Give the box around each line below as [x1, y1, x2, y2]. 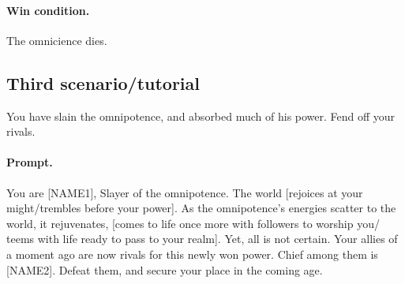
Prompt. [6, 154, 53, 170]
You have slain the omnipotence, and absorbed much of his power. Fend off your [6, 107, 396, 124]
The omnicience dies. [6, 32, 107, 48]
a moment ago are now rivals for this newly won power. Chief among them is [6, 245, 378, 262]
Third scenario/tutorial [6, 70, 200, 95]
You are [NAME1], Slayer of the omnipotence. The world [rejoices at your [6, 184, 363, 200]
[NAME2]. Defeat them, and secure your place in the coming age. [6, 261, 323, 278]
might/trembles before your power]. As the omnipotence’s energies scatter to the [6, 200, 396, 216]
